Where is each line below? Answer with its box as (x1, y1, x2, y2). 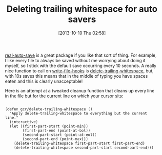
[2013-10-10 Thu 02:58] (58, 30, 106, 36)
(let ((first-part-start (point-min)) (9, 124, 89, 129)
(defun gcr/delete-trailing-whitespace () (5, 107, 93, 111)
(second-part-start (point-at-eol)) (22, 132, 97, 137)
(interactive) (9, 119, 38, 124)
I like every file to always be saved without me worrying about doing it (5, 57, 145, 63)
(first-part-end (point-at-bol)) (22, 128, 91, 133)
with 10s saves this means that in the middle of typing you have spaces (5, 73, 148, 79)
